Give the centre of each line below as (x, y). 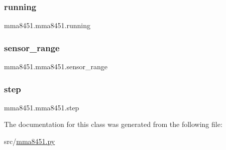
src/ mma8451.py (30, 141)
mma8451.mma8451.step (42, 107)
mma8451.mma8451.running (47, 25)
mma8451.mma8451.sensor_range (56, 66)
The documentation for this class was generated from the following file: (113, 124)
